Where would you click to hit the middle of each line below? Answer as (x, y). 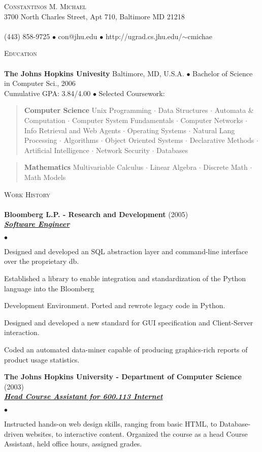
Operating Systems (157, 130)
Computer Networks (212, 120)
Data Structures (183, 110)
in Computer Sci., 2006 (40, 83)
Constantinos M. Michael (45, 6)
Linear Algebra (173, 167)
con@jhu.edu (78, 36)
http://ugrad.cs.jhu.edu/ (144, 36)
